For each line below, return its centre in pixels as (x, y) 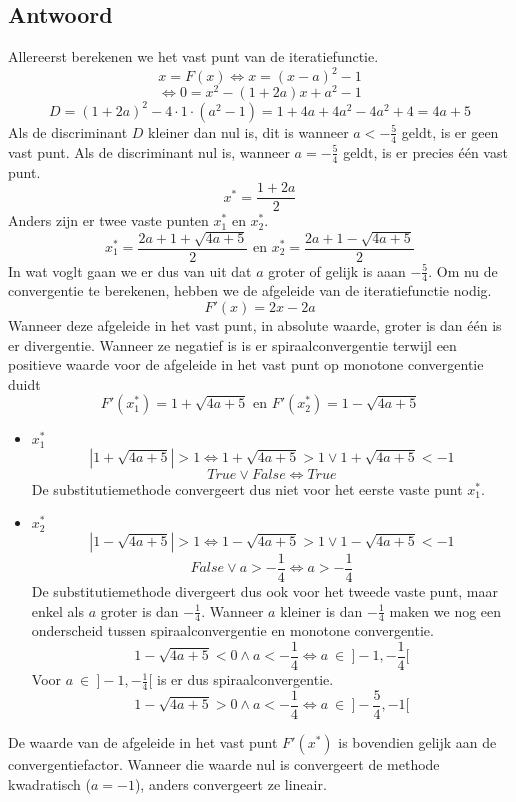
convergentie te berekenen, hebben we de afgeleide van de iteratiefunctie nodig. (250, 290)
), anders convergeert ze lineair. (230, 783)
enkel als (57, 610)
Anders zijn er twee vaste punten (108, 220)
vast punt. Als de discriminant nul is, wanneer (149, 151)
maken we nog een (445, 610)
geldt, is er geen (450, 131)
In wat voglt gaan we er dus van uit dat (130, 270)
